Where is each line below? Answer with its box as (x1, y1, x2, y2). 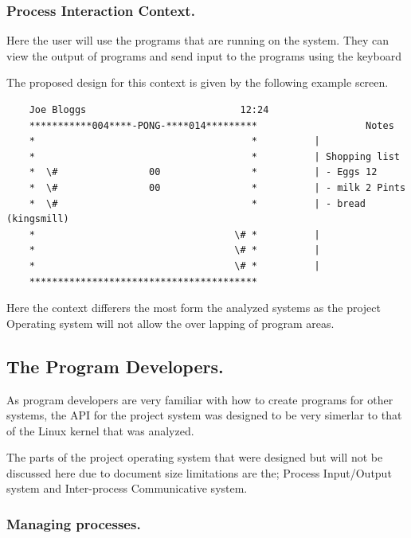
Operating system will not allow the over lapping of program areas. (6, 314, 335, 331)
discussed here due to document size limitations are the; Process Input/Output (6, 464, 392, 481)
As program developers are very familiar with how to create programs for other (6, 391, 393, 407)
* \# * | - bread (29, 197, 366, 209)
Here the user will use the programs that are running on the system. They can (6, 32, 389, 49)
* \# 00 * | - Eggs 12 (29, 166, 378, 178)
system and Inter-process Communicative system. (6, 480, 248, 497)
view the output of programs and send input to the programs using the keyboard (6, 47, 401, 64)
